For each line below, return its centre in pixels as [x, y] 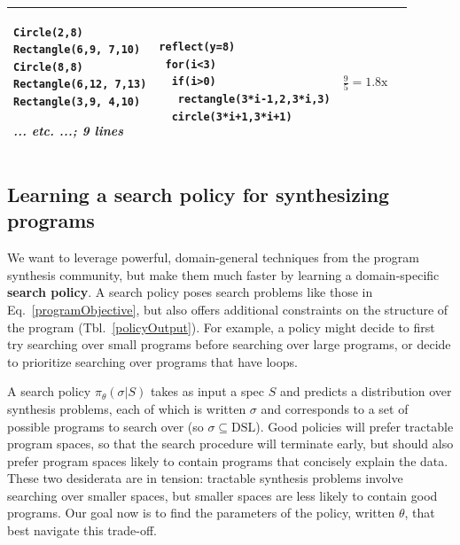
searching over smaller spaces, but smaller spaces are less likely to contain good [222, 495]
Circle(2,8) [48, 32]
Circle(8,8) [48, 67]
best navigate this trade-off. [82, 530]
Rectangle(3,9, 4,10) [77, 101]
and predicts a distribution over [366, 391]
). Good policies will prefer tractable [355, 426]
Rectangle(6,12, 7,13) [80, 85]
